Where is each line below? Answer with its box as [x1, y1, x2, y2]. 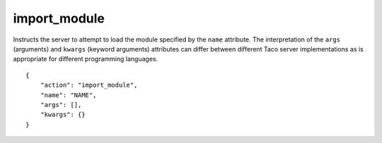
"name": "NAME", [40, 91, 97, 99]
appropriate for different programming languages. [13, 55, 158, 63]
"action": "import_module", [40, 81, 138, 89]
